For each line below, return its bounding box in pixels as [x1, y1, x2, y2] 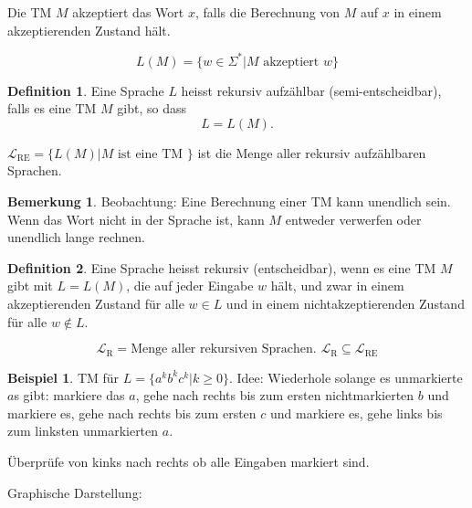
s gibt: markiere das [14, 386, 125, 405]
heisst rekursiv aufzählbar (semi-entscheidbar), [181, 80, 442, 100]
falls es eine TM [7, 99, 97, 118]
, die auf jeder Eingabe [126, 276, 254, 295]
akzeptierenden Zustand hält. [7, 20, 171, 39]
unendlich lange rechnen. [7, 228, 145, 247]
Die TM [7, 3, 52, 21]
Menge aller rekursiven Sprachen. [131, 343, 317, 356]
